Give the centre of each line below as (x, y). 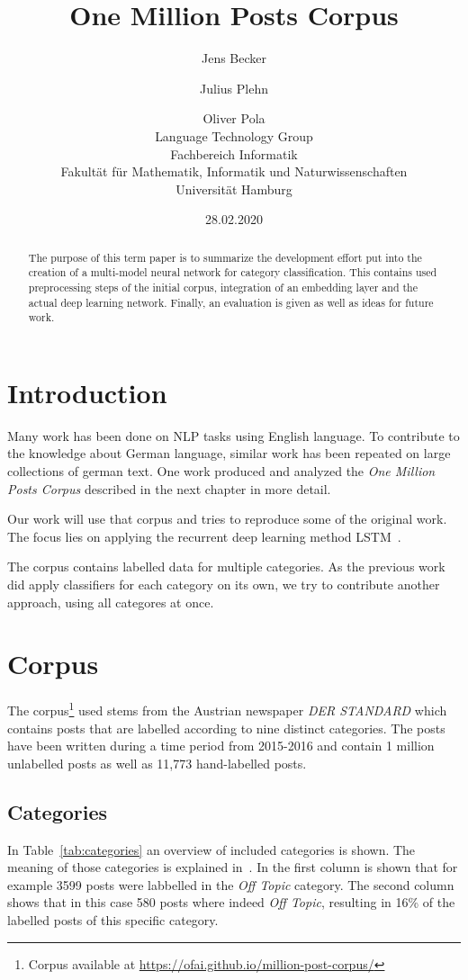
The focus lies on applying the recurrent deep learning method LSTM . (204, 536)
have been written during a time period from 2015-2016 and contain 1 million (221, 746)
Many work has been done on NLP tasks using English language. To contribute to (234, 435)
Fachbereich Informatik (234, 153)
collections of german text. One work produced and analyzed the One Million (221, 471)
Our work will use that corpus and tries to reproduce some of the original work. (227, 519)
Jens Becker (234, 58)
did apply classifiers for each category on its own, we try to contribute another (224, 584)
